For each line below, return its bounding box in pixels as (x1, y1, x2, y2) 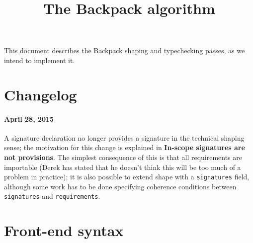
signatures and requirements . (4, 191, 100, 201)
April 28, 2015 (4, 113, 54, 124)
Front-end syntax (4, 220, 124, 241)
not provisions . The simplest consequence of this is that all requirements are (4, 152, 243, 162)
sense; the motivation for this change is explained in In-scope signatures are (4, 142, 245, 153)
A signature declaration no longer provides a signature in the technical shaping (4, 132, 245, 143)
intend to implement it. (4, 55, 75, 65)
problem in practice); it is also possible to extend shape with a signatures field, (4, 171, 250, 182)
